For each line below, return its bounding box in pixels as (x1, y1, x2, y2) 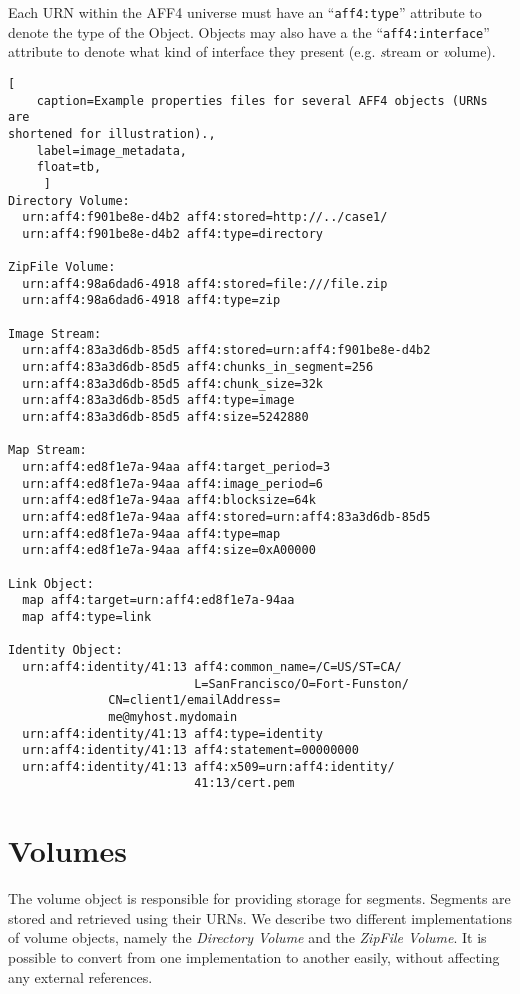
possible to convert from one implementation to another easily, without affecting (8, 947, 500, 968)
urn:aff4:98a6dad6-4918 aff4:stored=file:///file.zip (22, 276, 388, 291)
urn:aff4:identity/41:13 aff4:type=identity (22, 726, 323, 741)
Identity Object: (8, 643, 123, 658)
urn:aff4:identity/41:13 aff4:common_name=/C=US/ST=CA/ (22, 659, 402, 674)
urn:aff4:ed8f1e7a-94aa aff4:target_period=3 (22, 460, 331, 474)
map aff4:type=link (22, 609, 152, 624)
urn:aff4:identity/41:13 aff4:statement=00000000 (22, 743, 359, 758)
